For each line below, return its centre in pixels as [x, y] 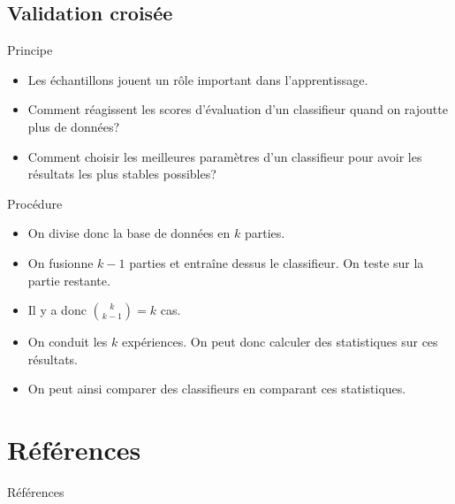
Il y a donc [57, 310]
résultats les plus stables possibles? [122, 174]
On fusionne [61, 262]
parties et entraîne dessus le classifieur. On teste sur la [277, 262]
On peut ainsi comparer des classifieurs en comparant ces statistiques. [217, 389]
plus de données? [74, 126]
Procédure [35, 203]
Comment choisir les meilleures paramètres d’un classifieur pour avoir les [225, 156]
